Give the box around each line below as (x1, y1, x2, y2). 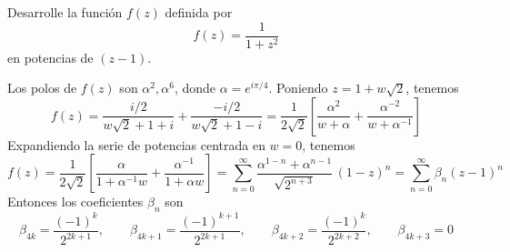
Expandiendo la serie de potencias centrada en (7, 135, 265, 154)
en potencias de (7, 47, 94, 66)
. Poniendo (268, 78, 328, 97)
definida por (165, 3, 233, 21)
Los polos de (7, 78, 77, 97)
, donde (174, 78, 215, 97)
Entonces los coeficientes (7, 192, 144, 211)
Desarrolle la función (7, 3, 123, 21)
